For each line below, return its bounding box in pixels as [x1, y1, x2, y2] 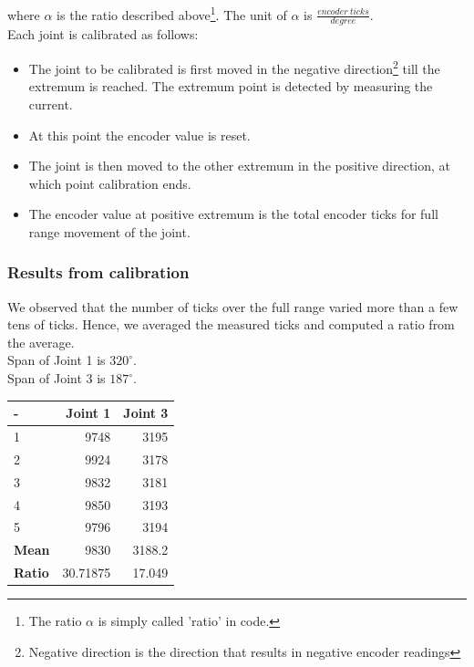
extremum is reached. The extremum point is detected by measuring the [28, 77, 433, 96]
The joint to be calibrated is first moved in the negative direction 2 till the [28, 57, 440, 78]
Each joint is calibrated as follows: [7, 25, 199, 44]
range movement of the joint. [28, 222, 191, 241]
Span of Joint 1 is [7, 350, 106, 370]
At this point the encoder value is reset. [28, 125, 251, 144]
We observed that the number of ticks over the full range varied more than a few [7, 297, 459, 316]
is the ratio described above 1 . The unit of [57, 3, 287, 24]
